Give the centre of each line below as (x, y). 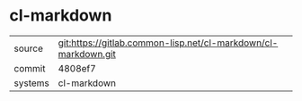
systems (31, 83)
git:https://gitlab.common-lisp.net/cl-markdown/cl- (168, 43)
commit (30, 68)
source (28, 48)
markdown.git (87, 54)
